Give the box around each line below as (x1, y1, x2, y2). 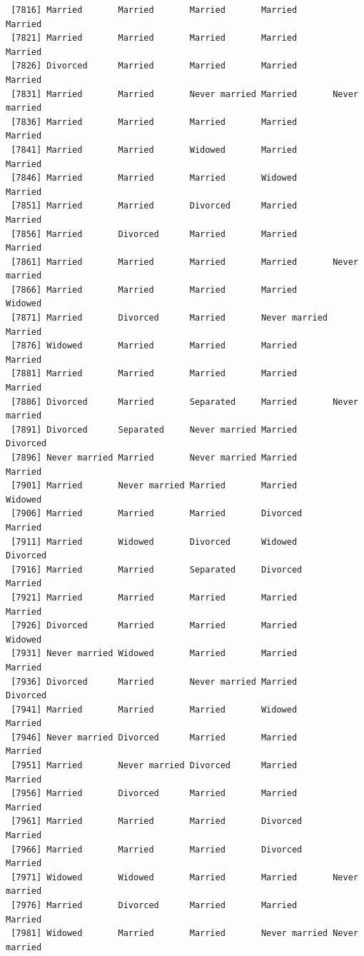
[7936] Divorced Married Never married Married (11, 676, 298, 687)
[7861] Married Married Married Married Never (11, 256, 358, 267)
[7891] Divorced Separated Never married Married (11, 424, 298, 435)
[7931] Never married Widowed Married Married (11, 648, 298, 659)
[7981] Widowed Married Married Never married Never (11, 928, 358, 939)
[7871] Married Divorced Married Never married (11, 313, 328, 323)
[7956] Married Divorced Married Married (11, 788, 298, 799)
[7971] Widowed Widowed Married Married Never (11, 872, 358, 882)
